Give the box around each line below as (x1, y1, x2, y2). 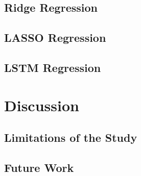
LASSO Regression (4, 30, 106, 45)
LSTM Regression (4, 59, 101, 75)
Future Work (4, 159, 74, 175)
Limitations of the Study (4, 130, 137, 145)
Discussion (4, 94, 79, 115)
